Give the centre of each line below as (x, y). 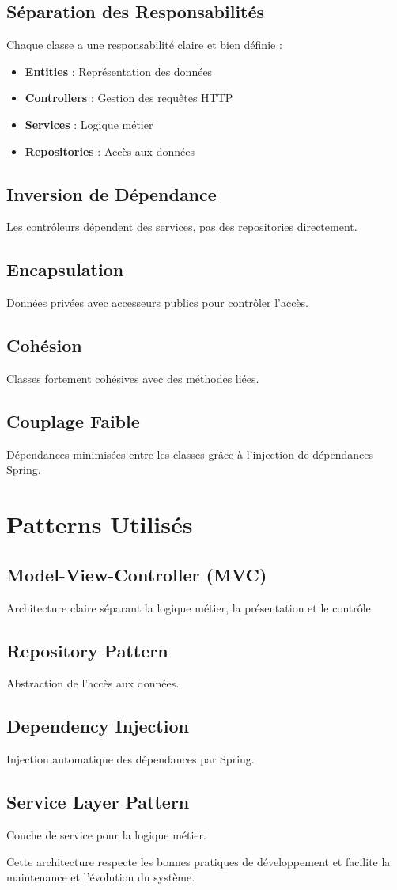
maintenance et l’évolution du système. (101, 877)
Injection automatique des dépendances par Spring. (130, 759)
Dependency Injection (98, 726)
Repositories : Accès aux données (110, 151)
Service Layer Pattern (98, 802)
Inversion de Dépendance (112, 193)
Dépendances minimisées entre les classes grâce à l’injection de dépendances (190, 454)
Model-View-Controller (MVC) (137, 574)
